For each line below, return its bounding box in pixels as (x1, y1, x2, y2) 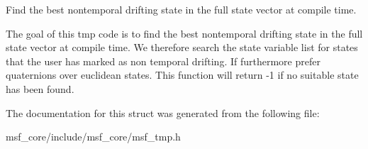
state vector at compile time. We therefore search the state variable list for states (6, 40, 358, 55)
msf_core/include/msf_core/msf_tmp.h (6, 129, 181, 144)
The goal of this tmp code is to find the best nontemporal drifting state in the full (6, 26, 363, 40)
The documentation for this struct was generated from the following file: (6, 105, 320, 120)
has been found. (6, 81, 74, 96)
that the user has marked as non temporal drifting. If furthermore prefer (6, 53, 320, 68)
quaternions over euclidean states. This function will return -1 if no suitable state (6, 67, 359, 82)
